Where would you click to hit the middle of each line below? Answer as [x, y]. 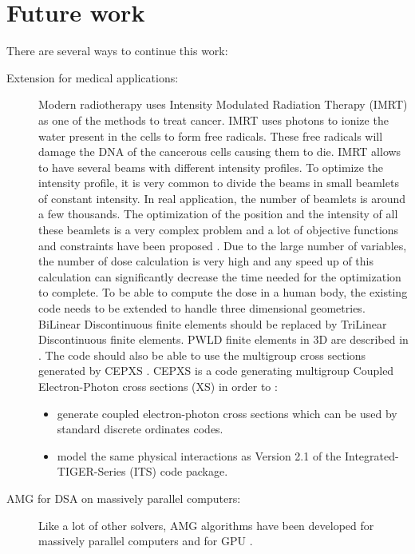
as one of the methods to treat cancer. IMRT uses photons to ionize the [213, 120]
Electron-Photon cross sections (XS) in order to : [158, 386]
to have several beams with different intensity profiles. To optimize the [211, 167]
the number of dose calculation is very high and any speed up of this [206, 261]
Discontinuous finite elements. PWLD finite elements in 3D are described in [223, 339]
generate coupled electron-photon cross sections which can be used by [227, 413]
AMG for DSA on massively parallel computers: [124, 498]
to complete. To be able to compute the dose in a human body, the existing [223, 292]
